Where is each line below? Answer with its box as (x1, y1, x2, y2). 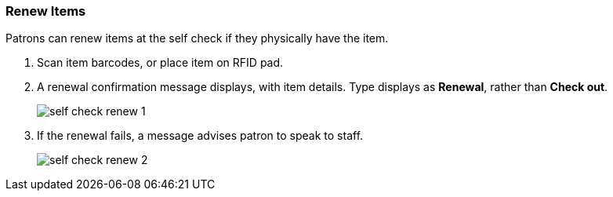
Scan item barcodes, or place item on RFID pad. (37, 56, 284, 70)
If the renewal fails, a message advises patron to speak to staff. (37, 129, 364, 143)
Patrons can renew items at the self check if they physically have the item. (5, 31, 389, 46)
